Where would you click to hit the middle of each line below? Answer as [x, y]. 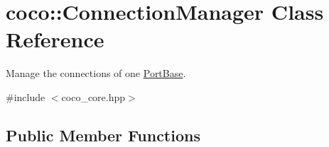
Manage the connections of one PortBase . [96, 73]
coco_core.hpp [93, 96]
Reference [55, 39]
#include [26, 96]
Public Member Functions [103, 135]
